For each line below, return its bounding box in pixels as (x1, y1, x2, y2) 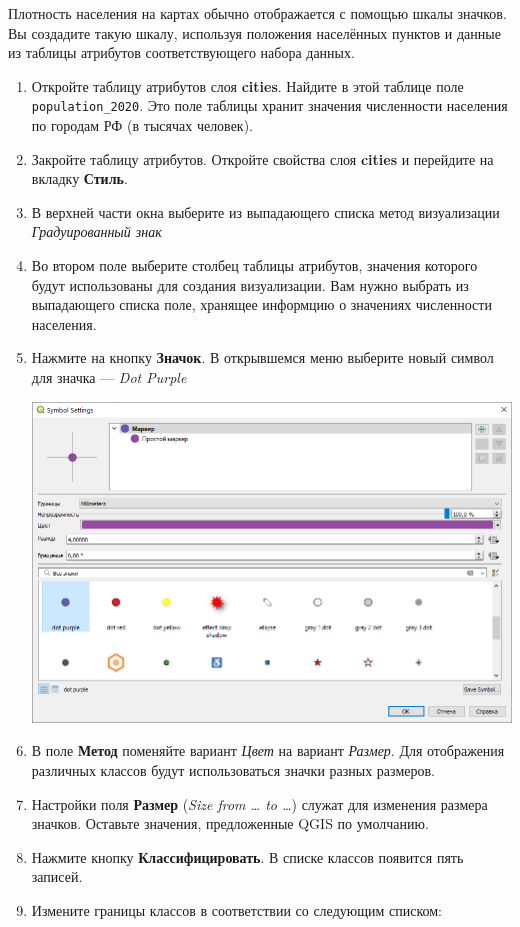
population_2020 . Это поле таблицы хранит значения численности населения (31, 95, 508, 116)
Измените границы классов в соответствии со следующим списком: (31, 900, 443, 921)
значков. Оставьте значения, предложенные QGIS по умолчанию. (31, 813, 429, 834)
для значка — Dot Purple (31, 366, 187, 387)
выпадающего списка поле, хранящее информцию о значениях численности (31, 294, 492, 315)
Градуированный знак (31, 221, 162, 242)
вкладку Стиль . (31, 168, 128, 189)
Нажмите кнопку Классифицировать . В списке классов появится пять (31, 846, 464, 867)
